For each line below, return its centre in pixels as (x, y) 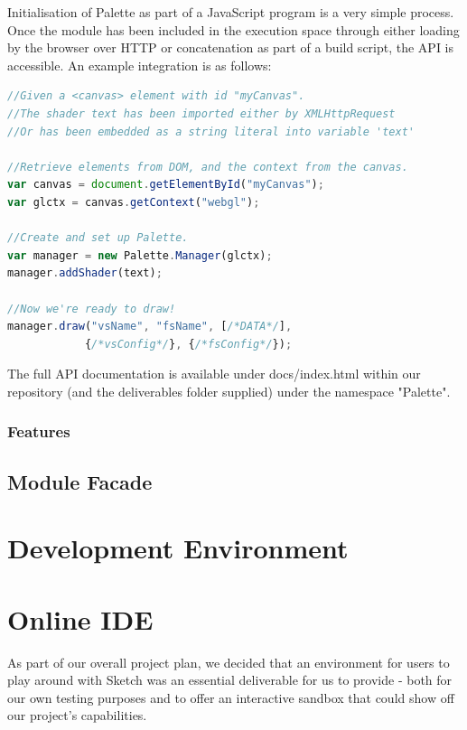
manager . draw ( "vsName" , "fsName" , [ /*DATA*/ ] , (150, 327)
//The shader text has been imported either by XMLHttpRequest (201, 113)
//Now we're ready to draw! (92, 309)
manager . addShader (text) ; (85, 273)
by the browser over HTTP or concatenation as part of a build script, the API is (231, 47)
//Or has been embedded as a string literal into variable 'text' (211, 131)
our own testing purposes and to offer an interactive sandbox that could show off (231, 697)
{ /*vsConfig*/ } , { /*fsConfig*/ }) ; (188, 344)
